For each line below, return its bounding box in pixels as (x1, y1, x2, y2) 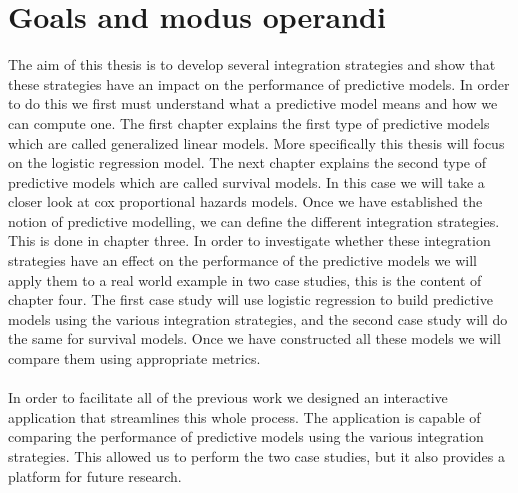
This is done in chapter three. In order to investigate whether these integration (8, 230, 491, 251)
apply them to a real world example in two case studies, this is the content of (8, 269, 482, 290)
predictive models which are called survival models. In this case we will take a (8, 171, 485, 192)
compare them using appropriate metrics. (8, 348, 261, 369)
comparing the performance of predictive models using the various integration (8, 426, 484, 447)
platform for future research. (8, 465, 182, 486)
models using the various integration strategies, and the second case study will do (8, 308, 508, 329)
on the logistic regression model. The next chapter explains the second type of (8, 152, 487, 173)
